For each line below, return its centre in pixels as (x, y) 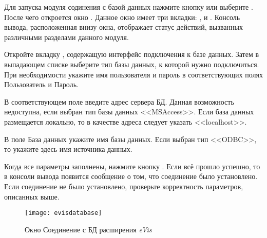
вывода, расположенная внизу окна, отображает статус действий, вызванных (123, 27)
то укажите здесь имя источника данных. (68, 149)
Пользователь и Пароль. (41, 84)
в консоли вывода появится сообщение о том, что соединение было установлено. (131, 176)
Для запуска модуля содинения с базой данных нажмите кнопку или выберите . (129, 7)
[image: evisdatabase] (63, 213)
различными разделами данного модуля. (66, 37)
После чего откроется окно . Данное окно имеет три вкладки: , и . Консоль (122, 17)
